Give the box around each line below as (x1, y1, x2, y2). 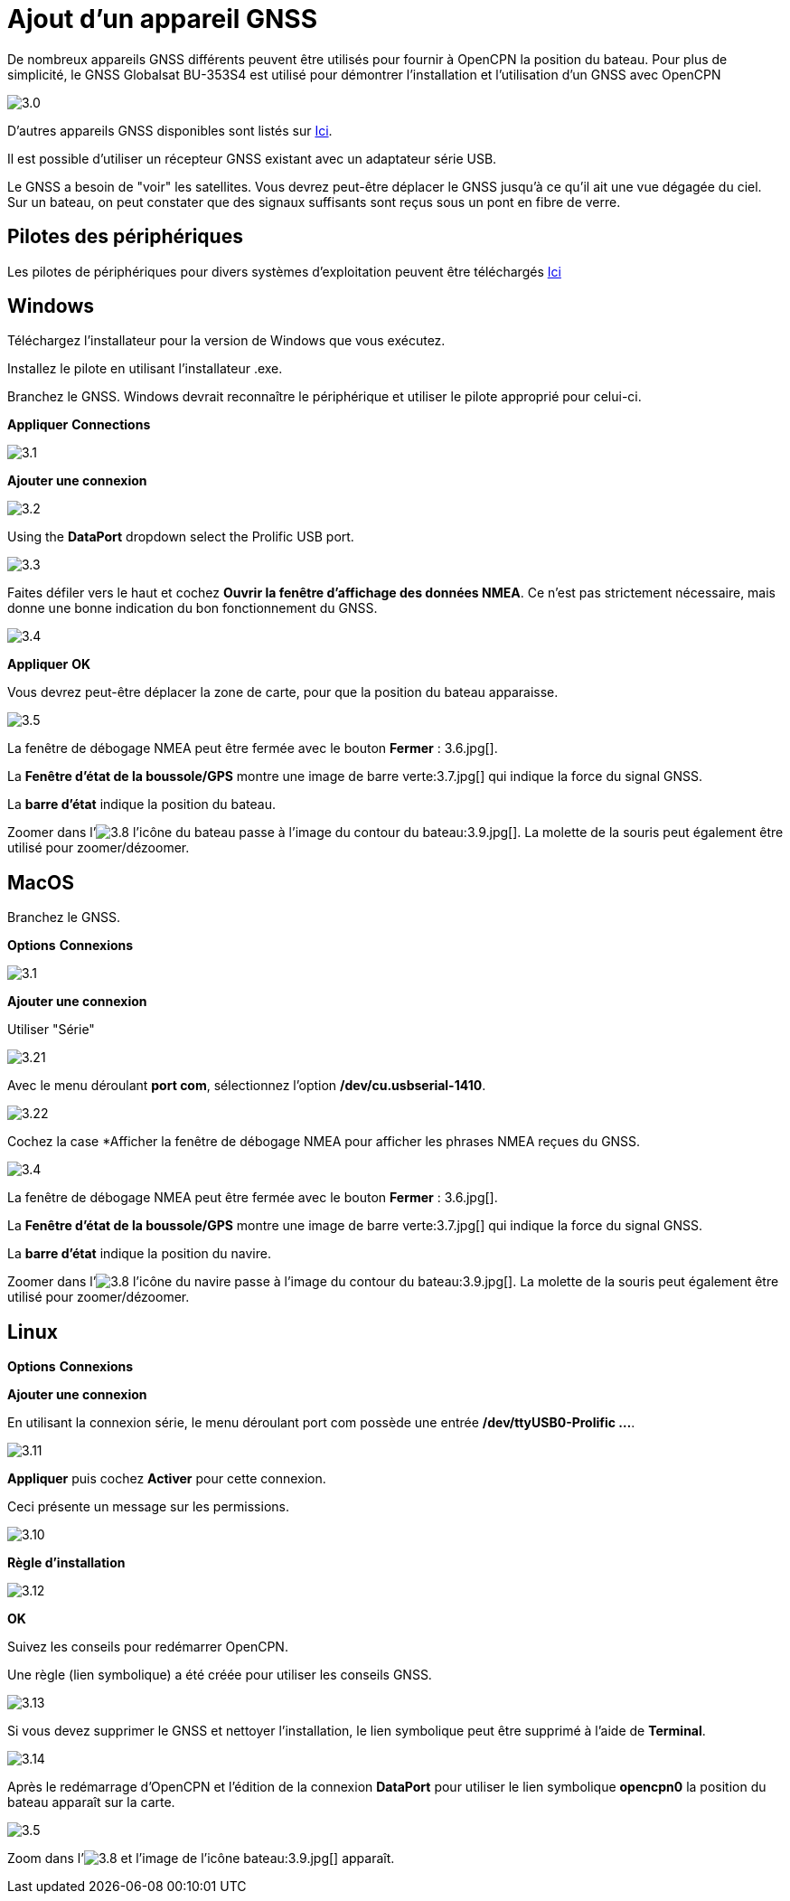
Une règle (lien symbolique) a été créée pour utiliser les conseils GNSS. (7, 1667, 432, 1683)
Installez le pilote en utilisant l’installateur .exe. (7, 361, 283, 377)
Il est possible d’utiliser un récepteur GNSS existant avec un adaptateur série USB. (7, 150, 497, 166)
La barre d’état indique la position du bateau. (7, 796, 277, 813)
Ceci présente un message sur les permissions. (7, 1499, 289, 1515)
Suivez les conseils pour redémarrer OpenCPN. (7, 1639, 288, 1655)
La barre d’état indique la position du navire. (7, 1246, 271, 1262)
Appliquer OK (7, 656, 91, 673)
